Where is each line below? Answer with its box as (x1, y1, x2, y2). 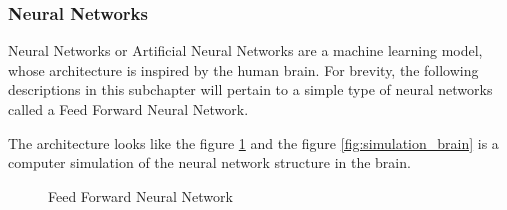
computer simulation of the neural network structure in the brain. (8, 152, 411, 173)
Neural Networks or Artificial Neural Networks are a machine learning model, (8, 40, 483, 61)
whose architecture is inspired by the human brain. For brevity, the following (8, 59, 479, 80)
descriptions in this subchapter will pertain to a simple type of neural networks (8, 79, 493, 100)
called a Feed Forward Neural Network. (8, 99, 249, 119)
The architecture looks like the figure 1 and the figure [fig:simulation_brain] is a (8, 132, 499, 153)
